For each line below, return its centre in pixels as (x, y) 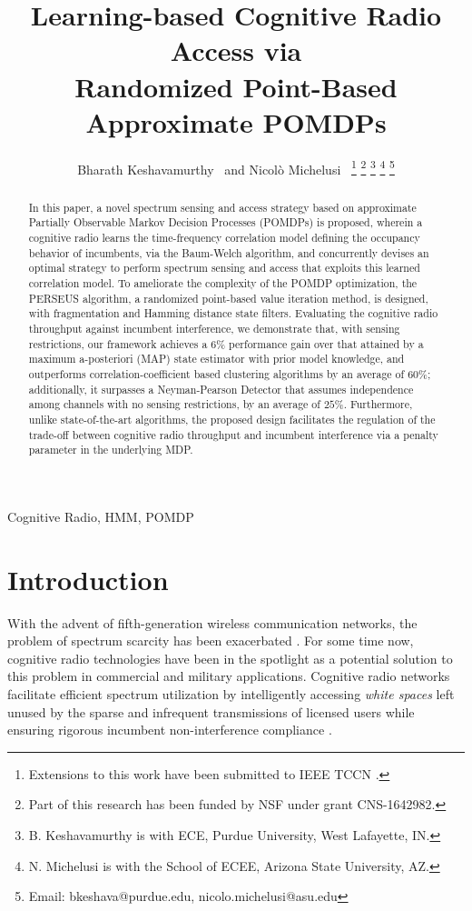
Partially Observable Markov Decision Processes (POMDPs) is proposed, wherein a (226, 222)
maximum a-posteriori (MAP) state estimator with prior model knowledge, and (216, 359)
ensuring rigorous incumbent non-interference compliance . (170, 730)
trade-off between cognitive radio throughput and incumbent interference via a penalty (233, 434)
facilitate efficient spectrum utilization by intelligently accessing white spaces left (231, 693)
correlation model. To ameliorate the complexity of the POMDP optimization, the (223, 283)
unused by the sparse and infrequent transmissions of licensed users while (211, 711)
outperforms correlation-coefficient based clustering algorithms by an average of (216, 373)
